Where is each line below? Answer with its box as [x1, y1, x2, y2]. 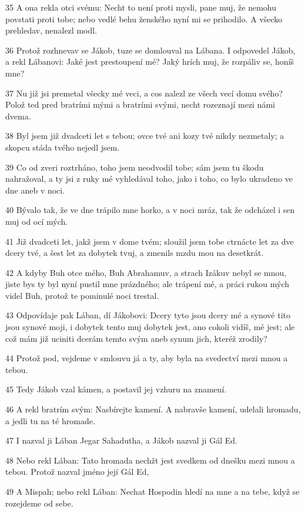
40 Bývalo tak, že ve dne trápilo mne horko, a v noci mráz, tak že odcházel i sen [5, 204, 295, 216]
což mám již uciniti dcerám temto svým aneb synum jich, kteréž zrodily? [5, 332, 267, 344]
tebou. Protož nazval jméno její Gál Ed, [5, 465, 149, 478]
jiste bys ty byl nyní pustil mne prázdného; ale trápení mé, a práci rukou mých [5, 278, 290, 290]
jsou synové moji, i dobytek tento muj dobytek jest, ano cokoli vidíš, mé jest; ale [5, 321, 295, 333]
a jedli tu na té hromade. [5, 414, 95, 427]
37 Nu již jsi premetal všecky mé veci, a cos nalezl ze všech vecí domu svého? [5, 86, 283, 99]
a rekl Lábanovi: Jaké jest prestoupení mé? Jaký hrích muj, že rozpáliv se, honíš [5, 55, 294, 68]
